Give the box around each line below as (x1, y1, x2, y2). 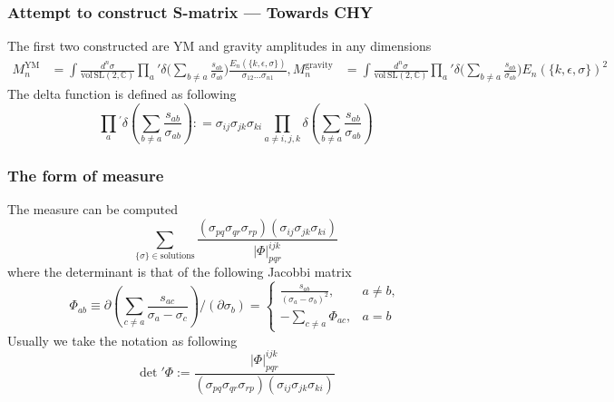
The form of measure (7, 164, 164, 187)
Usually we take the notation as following (7, 330, 238, 349)
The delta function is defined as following (7, 83, 237, 103)
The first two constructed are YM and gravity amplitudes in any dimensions (7, 36, 432, 55)
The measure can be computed (7, 200, 178, 219)
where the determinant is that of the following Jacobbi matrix (7, 262, 352, 281)
